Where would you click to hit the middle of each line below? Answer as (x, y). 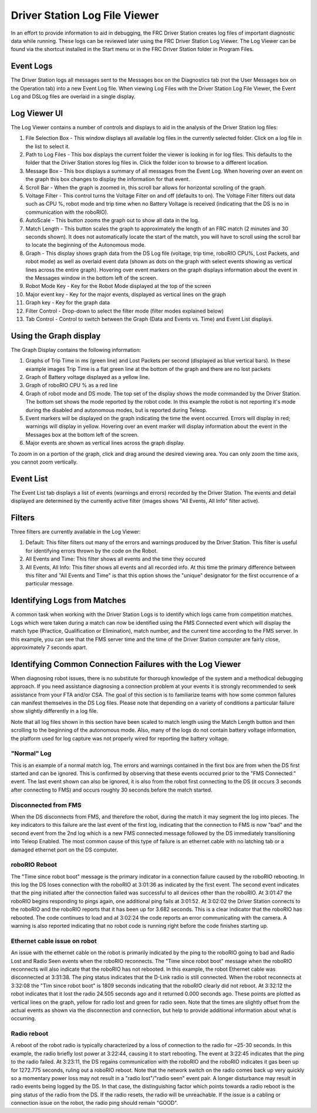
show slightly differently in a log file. (54, 711)
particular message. (50, 584)
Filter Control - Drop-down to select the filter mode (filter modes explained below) (125, 311)
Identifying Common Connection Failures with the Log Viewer (126, 664)
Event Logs (32, 66)
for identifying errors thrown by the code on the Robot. (92, 551)
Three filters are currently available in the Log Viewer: (76, 532)
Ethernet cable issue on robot (54, 941)
